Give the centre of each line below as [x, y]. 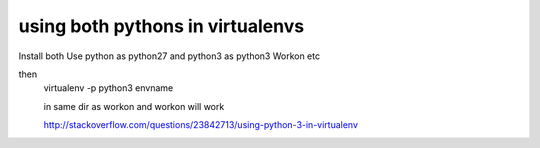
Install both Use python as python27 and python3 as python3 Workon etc [169, 56]
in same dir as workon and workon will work [134, 106]
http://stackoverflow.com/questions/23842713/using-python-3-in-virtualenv [201, 125]
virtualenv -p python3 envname [108, 88]
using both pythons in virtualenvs [161, 26]
